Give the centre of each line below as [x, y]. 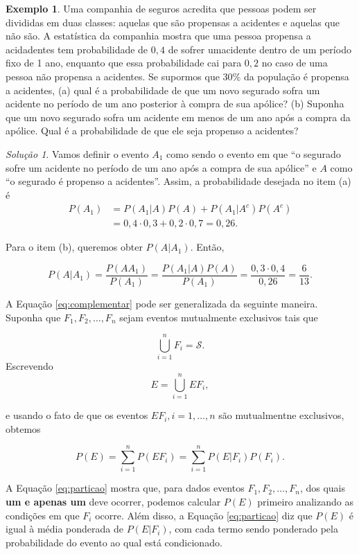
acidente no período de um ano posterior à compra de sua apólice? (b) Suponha [175, 104]
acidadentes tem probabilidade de [77, 49]
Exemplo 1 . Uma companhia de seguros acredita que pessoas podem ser [161, 8]
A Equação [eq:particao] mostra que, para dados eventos [125, 488]
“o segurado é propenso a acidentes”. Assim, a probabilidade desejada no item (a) [178, 181]
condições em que [43, 515]
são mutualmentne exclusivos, [281, 415]
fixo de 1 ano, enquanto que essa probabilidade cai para [124, 63]
